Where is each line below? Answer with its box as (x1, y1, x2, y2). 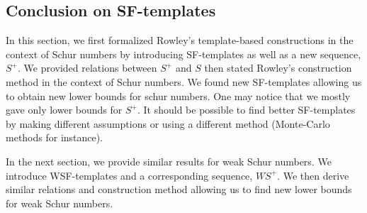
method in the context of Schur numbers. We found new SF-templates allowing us (6, 74, 362, 89)
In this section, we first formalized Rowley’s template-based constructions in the (6, 33, 354, 48)
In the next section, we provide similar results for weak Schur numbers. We (6, 153, 332, 168)
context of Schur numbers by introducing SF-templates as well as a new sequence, (6, 46, 361, 61)
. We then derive (277, 168, 349, 182)
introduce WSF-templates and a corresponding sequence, (6, 168, 253, 182)
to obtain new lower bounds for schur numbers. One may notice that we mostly (6, 88, 351, 103)
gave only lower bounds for (6, 102, 123, 117)
